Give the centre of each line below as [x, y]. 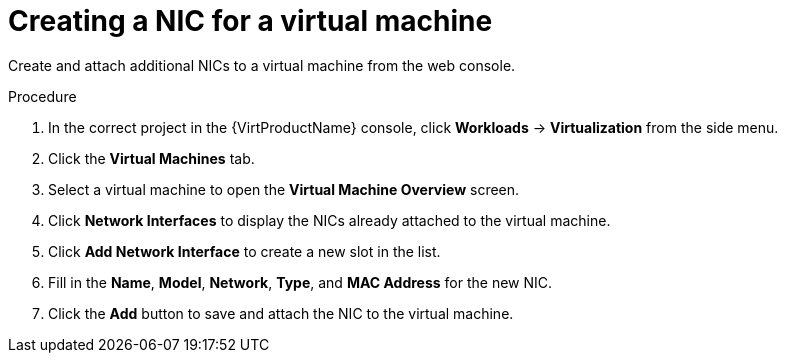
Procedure [42, 96]
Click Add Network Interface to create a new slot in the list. [244, 251]
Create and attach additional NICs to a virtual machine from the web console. [262, 65]
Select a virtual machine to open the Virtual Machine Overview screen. [284, 189]
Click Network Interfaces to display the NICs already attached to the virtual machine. [329, 220]
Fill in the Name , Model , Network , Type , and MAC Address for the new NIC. [300, 282]
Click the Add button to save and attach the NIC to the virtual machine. [281, 313]
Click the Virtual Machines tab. [151, 158]
